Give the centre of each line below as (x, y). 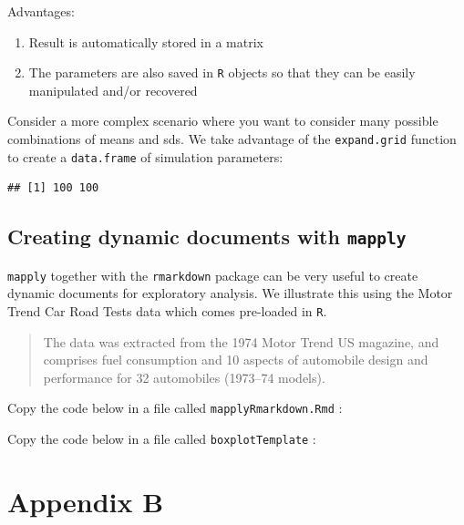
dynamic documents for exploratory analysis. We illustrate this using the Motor (230, 293)
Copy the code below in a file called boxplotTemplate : (162, 439)
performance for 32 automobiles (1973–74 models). (184, 377)
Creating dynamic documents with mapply (207, 237)
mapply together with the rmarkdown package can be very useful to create (213, 275)
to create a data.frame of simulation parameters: (145, 156)
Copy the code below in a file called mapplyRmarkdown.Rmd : (175, 408)
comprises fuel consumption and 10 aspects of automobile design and (236, 360)
